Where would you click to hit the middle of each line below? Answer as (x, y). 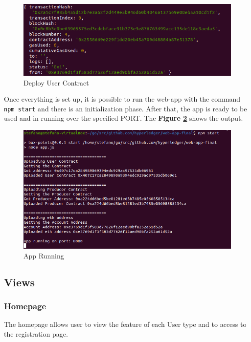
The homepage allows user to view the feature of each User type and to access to (125, 324)
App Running (44, 255)
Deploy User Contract (56, 82)
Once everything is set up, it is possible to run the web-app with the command (122, 99)
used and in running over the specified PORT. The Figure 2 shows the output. (124, 118)
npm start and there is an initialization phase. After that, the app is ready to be (125, 108)
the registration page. (36, 333)
